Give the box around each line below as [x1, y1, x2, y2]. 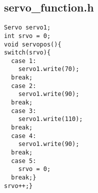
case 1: [11, 57, 36, 64]
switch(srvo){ [4, 49, 51, 56]
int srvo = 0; [4, 32, 51, 39]
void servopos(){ [4, 40, 61, 48]
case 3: [11, 107, 36, 114]
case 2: [11, 82, 36, 89]
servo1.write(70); [18, 65, 79, 73]
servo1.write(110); [18, 115, 83, 123]
